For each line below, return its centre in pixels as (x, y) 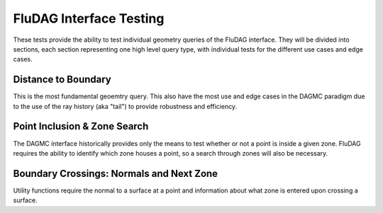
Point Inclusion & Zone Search (81, 126)
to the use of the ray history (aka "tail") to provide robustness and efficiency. (125, 106)
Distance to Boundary (62, 80)
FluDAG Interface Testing (89, 18)
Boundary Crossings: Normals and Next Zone (116, 173)
